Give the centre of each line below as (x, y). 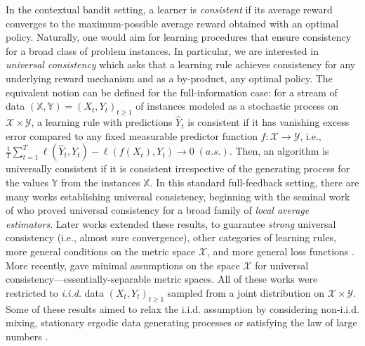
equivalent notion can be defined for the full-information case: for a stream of (172, 92)
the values (27, 182)
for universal (282, 265)
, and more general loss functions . (280, 251)
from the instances (101, 182)
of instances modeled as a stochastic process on (237, 106)
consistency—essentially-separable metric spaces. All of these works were (162, 279)
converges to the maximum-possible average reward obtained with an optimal (172, 23)
